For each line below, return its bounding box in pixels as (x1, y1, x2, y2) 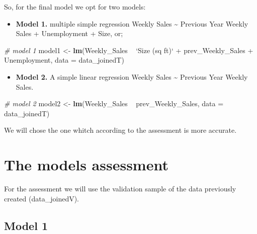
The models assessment (4, 154, 168, 175)
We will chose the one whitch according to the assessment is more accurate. (4, 125, 237, 135)
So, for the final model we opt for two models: (4, 2, 146, 12)
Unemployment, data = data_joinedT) (4, 55, 124, 65)
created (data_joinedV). (4, 193, 79, 203)
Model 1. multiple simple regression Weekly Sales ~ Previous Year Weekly (16, 18, 248, 29)
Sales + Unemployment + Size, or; (16, 28, 123, 39)
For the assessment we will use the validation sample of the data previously (4, 183, 236, 194)
